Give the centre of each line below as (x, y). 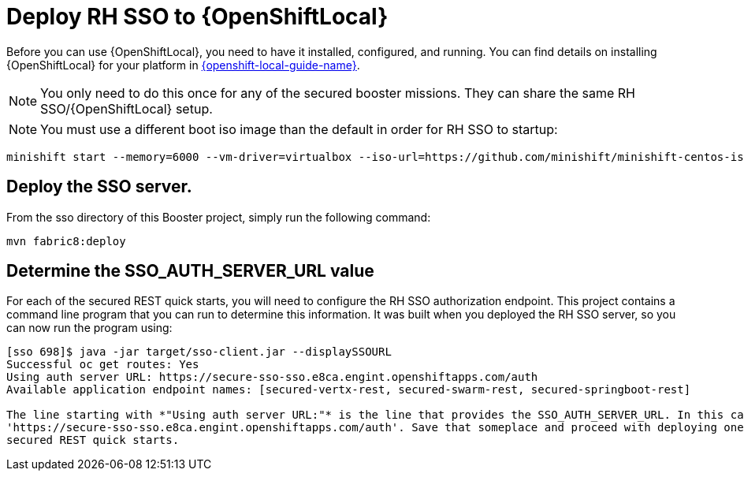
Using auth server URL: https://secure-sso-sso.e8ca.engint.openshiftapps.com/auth (272, 377)
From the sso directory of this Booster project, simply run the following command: (219, 217)
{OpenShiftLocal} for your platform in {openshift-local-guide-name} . (183, 65)
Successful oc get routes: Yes (103, 365)
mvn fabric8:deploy (66, 241)
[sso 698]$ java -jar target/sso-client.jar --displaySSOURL (199, 352)
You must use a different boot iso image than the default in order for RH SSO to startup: (299, 129)
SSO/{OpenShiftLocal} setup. (126, 108)
